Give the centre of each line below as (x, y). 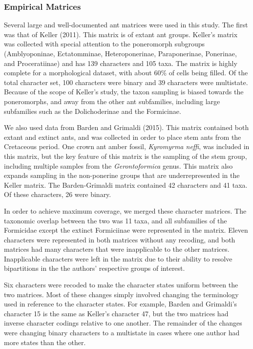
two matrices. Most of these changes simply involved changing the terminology (121, 294)
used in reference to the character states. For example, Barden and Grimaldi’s (121, 304)
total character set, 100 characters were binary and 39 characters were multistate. (126, 82)
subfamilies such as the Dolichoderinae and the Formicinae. (93, 111)
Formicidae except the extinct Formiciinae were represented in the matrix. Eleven (126, 230)
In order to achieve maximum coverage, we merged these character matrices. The (125, 210)
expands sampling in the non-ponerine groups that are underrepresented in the (122, 175)
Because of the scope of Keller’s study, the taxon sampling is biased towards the (124, 92)
